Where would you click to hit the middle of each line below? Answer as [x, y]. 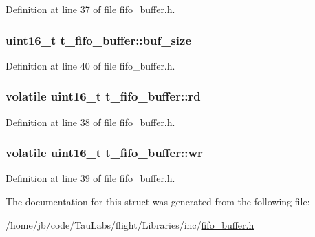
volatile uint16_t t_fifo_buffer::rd [103, 96]
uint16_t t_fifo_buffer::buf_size [99, 40]
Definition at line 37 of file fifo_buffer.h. [90, 9]
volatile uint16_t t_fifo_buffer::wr [104, 153]
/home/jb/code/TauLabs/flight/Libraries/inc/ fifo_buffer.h [130, 224]
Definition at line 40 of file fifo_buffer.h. [90, 65]
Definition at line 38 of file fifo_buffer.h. [90, 122]
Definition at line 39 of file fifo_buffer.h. [90, 178]
